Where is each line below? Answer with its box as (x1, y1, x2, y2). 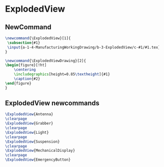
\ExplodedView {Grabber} (5, 121, 54, 126)
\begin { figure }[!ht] (5, 63, 47, 68)
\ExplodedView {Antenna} (5, 112, 54, 117)
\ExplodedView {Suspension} (5, 139, 60, 144)
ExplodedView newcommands (5, 99, 100, 107)
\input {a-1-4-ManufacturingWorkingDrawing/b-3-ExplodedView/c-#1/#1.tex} (7, 45, 161, 50)
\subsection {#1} (7, 40, 41, 45)
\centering (14, 67, 36, 72)
